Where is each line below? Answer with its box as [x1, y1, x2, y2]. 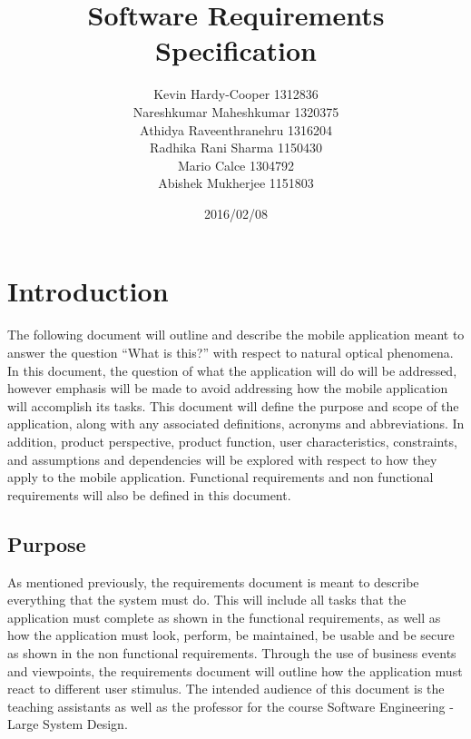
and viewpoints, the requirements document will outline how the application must [7, 661, 463, 680]
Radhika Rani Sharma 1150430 [150, 138, 322, 157]
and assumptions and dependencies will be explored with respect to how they [7, 449, 437, 468]
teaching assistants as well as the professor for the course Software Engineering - [7, 696, 454, 715]
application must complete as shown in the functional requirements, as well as [7, 607, 441, 626]
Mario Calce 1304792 [178, 155, 294, 174]
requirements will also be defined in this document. [7, 485, 291, 504]
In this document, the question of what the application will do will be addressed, [7, 360, 457, 379]
